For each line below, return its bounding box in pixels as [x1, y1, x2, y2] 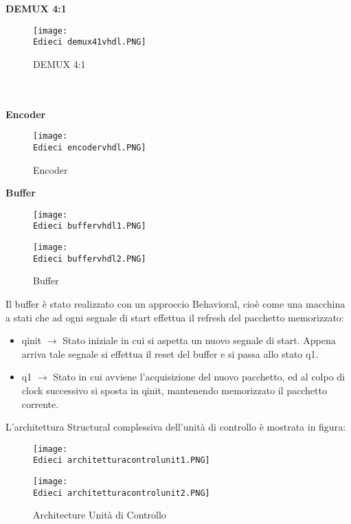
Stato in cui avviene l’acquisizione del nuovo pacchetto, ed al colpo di [53, 369, 345, 384]
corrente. [21, 396, 59, 411]
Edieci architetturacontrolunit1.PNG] [33, 455, 210, 466]
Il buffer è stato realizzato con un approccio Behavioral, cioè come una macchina [5, 297, 346, 310]
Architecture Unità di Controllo [33, 508, 166, 522]
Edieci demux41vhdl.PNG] [33, 37, 146, 47]
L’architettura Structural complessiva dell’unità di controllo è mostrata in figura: [5, 420, 346, 434]
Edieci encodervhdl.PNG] [33, 142, 146, 152]
